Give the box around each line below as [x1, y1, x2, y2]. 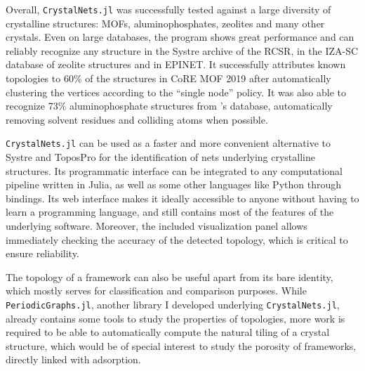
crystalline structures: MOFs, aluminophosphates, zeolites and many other [6, 15, 325, 30]
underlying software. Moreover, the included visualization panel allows [6, 219, 307, 233]
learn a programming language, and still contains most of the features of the [6, 204, 334, 219]
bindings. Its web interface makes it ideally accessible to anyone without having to [6, 190, 359, 205]
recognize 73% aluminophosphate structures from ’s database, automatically [6, 98, 333, 113]
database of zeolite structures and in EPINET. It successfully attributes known [6, 57, 346, 72]
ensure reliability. [6, 246, 79, 261]
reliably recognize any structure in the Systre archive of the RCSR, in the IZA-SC [6, 43, 359, 58]
